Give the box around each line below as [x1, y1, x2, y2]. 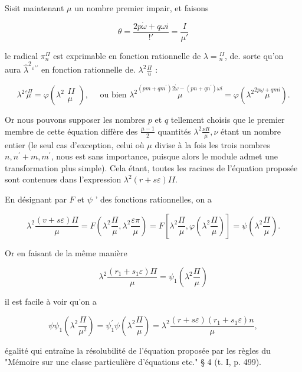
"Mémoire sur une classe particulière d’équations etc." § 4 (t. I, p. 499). [5, 355, 261, 368]
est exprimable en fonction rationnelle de [53, 49, 201, 61]
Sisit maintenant [5, 2, 64, 14]
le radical [5, 49, 38, 61]
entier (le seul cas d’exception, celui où [5, 138, 145, 151]
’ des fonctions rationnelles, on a [95, 193, 212, 205]
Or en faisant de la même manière [5, 246, 127, 259]
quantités [157, 125, 191, 137]
